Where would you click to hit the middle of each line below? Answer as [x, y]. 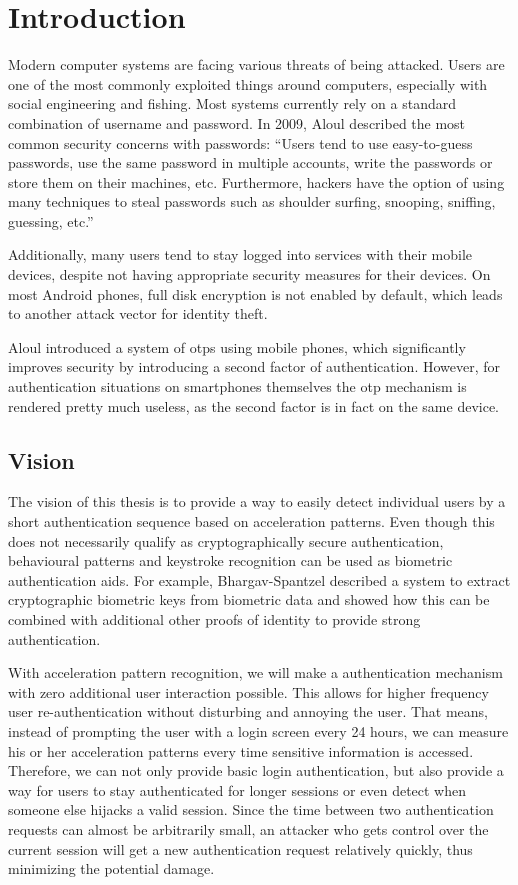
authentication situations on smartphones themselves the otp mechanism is [237, 386]
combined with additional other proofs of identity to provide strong [214, 618]
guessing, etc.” [51, 220]
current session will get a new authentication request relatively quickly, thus [240, 848]
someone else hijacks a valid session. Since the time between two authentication [251, 809]
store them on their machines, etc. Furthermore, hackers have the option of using [256, 181]
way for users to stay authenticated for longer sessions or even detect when [237, 789]
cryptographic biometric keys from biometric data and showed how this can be [249, 599]
